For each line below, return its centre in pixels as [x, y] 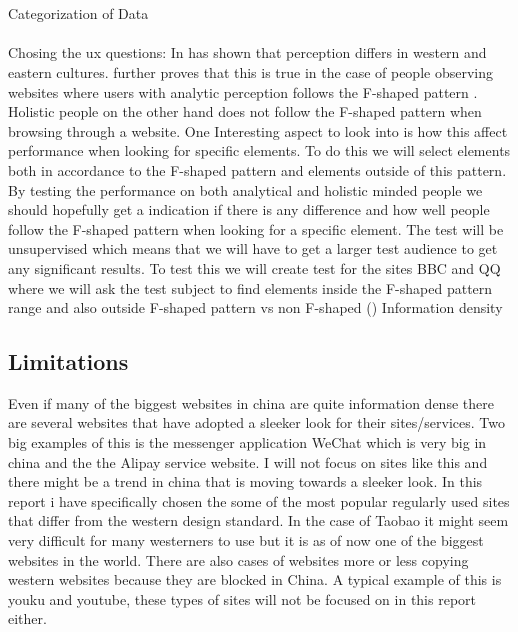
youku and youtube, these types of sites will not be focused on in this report [242, 598]
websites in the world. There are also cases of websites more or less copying [238, 559]
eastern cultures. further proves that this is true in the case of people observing [250, 71]
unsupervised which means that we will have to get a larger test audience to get [253, 248]
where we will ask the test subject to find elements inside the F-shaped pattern [250, 287]
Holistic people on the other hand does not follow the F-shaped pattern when [245, 111]
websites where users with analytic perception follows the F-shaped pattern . [243, 91]
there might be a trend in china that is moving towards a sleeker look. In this [245, 481]
